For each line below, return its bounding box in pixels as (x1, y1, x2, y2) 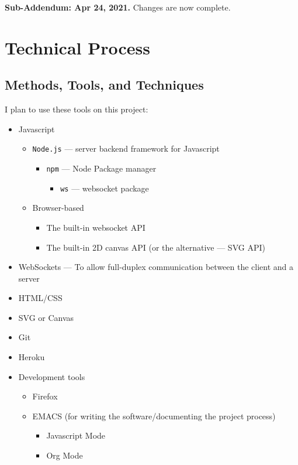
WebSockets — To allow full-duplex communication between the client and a (18, 261, 294, 273)
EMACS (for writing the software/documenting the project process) (32, 409, 276, 422)
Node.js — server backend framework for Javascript (32, 142, 220, 155)
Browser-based (32, 201, 84, 214)
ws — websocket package (60, 182, 149, 194)
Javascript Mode (46, 429, 106, 442)
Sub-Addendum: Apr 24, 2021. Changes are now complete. (5, 1, 231, 13)
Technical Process (5, 35, 150, 59)
